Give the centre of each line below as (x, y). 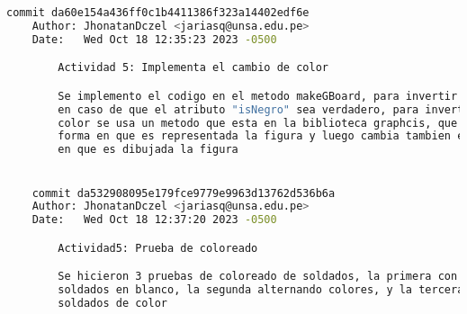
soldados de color (112, 304)
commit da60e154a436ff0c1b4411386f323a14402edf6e (158, 13)
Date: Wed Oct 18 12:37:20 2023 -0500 (154, 220)
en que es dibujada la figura (148, 150)
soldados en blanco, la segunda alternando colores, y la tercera (261, 290)
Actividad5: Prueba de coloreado (158, 248)
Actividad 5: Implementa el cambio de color (193, 68)
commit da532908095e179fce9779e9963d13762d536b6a (184, 193)
